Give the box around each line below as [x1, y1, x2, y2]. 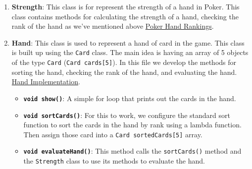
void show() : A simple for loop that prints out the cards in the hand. [23, 93, 236, 103]
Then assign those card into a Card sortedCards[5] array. [23, 129, 202, 139]
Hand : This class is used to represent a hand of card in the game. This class [11, 37, 245, 48]
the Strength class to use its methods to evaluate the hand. [23, 156, 205, 166]
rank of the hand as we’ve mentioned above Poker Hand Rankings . [11, 21, 214, 31]
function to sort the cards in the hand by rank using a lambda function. [23, 119, 242, 130]
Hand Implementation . [11, 76, 80, 87]
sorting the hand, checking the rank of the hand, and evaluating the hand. [11, 66, 237, 77]
